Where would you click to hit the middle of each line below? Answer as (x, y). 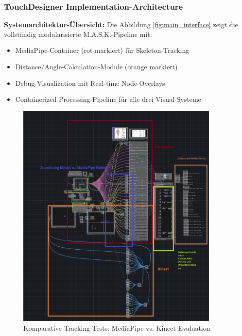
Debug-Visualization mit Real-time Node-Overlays (90, 83)
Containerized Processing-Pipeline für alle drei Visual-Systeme (108, 99)
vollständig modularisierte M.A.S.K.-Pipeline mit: (78, 34)
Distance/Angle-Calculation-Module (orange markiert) (96, 66)
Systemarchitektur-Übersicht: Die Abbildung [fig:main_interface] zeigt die (121, 24)
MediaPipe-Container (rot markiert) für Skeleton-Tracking (102, 50)
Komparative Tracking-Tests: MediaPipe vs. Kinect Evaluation (117, 328)
